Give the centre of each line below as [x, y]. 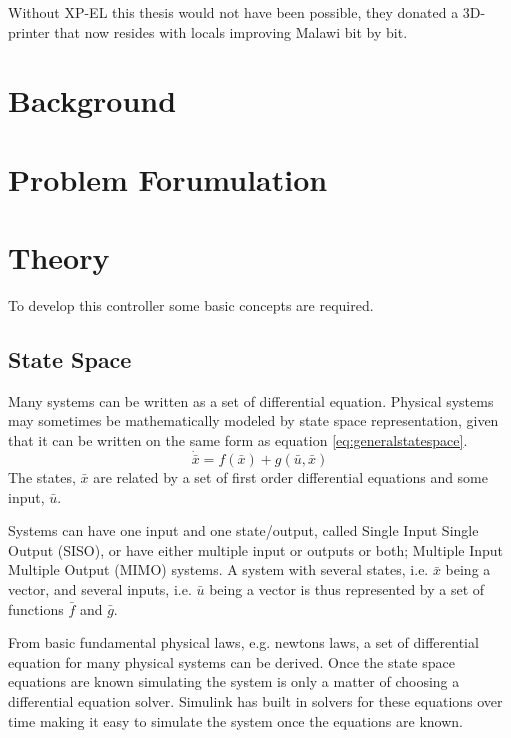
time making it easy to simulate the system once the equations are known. [235, 720]
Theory [59, 257]
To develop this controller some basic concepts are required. [191, 305]
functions [36, 608]
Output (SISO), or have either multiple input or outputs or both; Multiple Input [256, 549]
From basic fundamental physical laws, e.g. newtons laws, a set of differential [243, 642]
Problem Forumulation [168, 178]
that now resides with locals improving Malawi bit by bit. [231, 31]
